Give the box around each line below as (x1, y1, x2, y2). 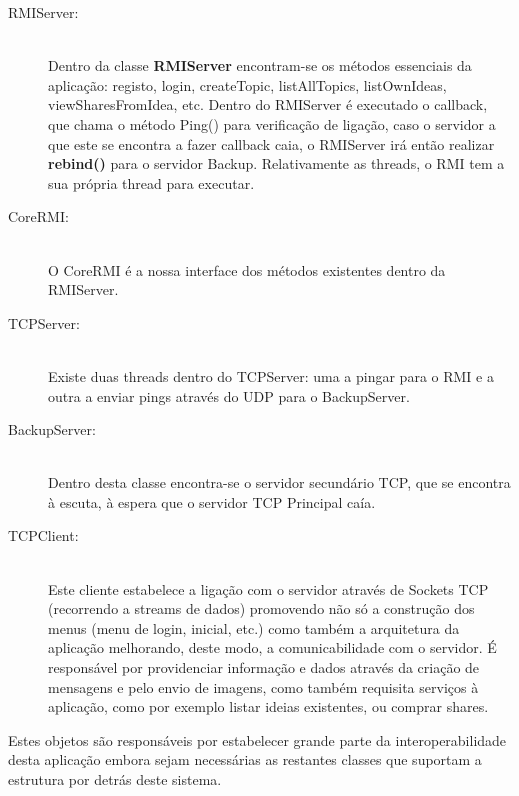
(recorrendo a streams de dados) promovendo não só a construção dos (48, 598, 475, 619)
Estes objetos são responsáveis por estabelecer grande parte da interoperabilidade (8, 729, 507, 750)
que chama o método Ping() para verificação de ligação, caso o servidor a (48, 113, 496, 134)
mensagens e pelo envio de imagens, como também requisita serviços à (48, 676, 479, 697)
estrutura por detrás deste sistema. (8, 769, 222, 789)
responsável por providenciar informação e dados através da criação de (48, 657, 480, 678)
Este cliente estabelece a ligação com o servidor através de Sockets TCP (48, 578, 489, 599)
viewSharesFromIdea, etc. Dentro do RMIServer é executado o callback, (48, 94, 488, 115)
